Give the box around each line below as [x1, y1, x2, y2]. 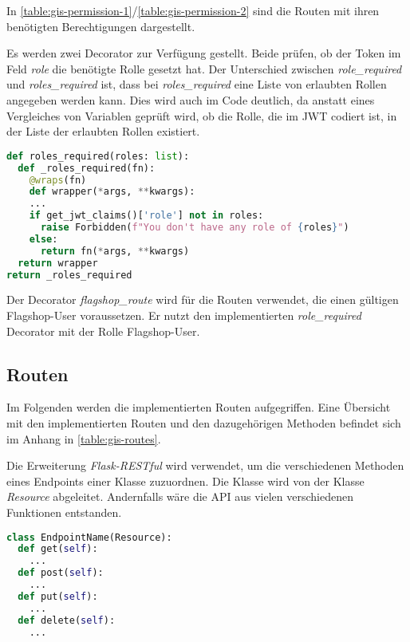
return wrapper [18, 257, 98, 269]
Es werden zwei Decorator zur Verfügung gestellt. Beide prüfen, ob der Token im [6, 45, 401, 61]
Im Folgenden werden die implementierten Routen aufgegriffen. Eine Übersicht [6, 399, 391, 416]
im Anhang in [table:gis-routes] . [6, 430, 161, 447]
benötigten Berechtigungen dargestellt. [6, 18, 195, 34]
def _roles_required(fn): [18, 162, 156, 174]
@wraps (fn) [29, 174, 87, 186]
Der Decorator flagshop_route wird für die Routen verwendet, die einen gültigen [6, 291, 399, 308]
